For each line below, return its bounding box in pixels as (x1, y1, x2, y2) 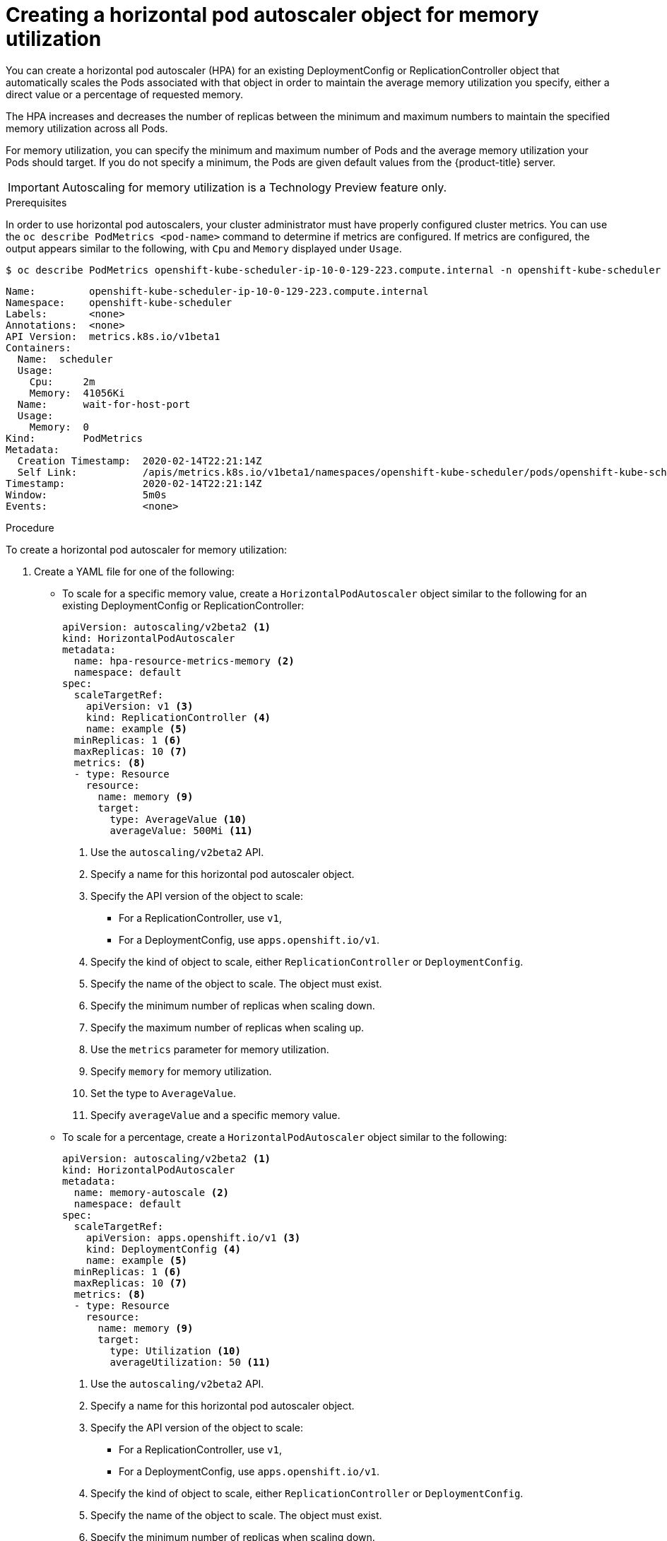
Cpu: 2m (29, 375, 95, 387)
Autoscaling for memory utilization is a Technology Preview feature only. (61, 180, 447, 194)
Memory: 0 (29, 421, 90, 433)
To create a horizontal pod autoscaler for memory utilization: (6, 543, 287, 556)
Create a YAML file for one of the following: (34, 565, 235, 578)
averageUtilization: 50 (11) (110, 1356, 271, 1368)
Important (8, 180, 59, 194)
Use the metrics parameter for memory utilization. (90, 1043, 329, 1055)
